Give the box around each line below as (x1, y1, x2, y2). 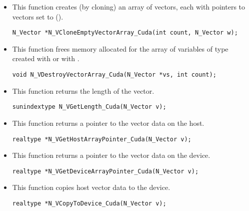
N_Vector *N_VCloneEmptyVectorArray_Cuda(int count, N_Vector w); (12, 29, 238, 37)
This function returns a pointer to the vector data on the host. (12, 117, 204, 128)
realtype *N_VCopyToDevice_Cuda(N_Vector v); (12, 200, 166, 207)
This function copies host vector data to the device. (12, 182, 170, 192)
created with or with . (12, 53, 79, 64)
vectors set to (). (12, 11, 63, 22)
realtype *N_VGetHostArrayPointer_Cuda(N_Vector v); (12, 135, 191, 143)
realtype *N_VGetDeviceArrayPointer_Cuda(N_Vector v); (12, 167, 199, 175)
